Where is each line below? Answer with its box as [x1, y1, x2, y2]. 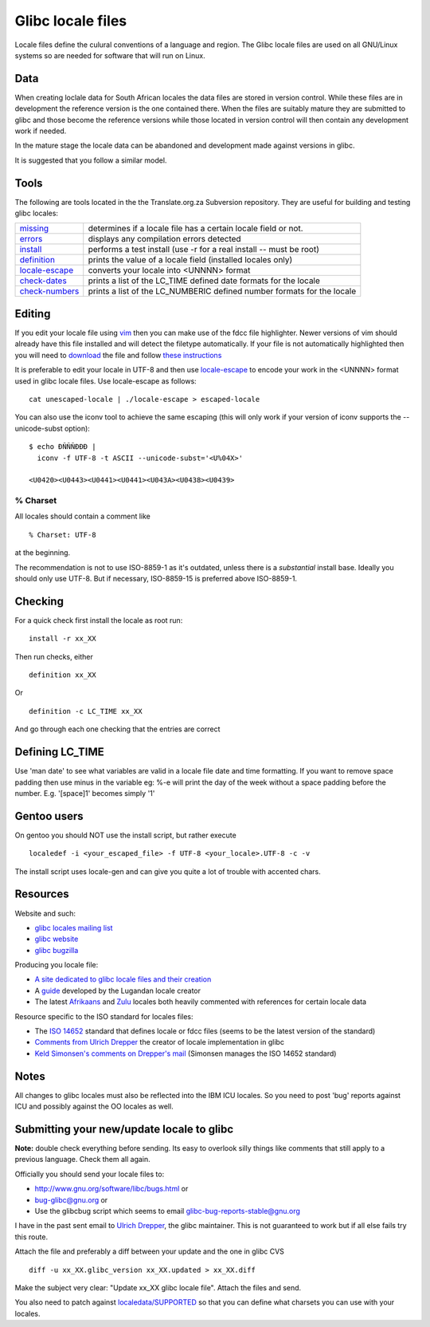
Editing [14, 307, 51, 321]
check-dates [19, 275, 67, 286]
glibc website [34, 934, 79, 944]
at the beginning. [14, 548, 71, 557]
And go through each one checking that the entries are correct [14, 724, 221, 734]
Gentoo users [14, 809, 84, 823]
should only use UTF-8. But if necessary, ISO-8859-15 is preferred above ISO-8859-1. [14, 574, 298, 583]
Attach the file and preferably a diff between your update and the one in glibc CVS [14, 1246, 284, 1256]
